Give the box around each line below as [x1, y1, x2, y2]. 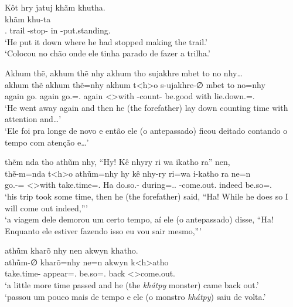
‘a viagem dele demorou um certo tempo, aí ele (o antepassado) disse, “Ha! [5, 213, 274, 225]
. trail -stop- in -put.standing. [5, 24, 111, 36]
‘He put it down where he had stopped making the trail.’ [5, 35, 207, 48]
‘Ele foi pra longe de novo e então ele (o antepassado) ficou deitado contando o [5, 124, 288, 136]
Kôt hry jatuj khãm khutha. [5, 1, 105, 13]
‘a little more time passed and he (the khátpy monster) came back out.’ [5, 279, 259, 291]
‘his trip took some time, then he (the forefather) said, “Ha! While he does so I [5, 190, 288, 202]
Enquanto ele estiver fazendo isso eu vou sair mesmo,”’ [5, 224, 202, 237]
